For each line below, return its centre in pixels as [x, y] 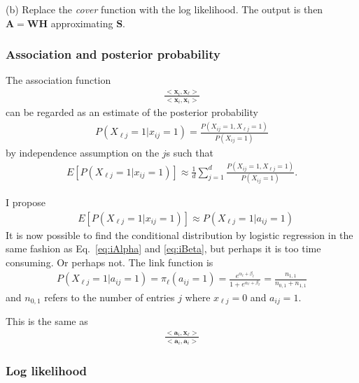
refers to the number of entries [110, 297]
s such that [190, 152]
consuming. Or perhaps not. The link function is [110, 262]
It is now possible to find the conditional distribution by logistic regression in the [179, 234]
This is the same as [47, 321]
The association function [58, 80]
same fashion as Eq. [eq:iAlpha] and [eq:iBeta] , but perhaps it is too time [163, 248]
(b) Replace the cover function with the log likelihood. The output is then [164, 9]
